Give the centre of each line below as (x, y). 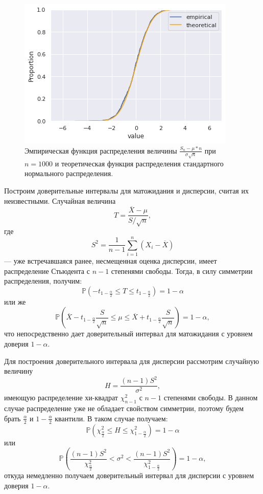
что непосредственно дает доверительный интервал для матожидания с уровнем (128, 334)
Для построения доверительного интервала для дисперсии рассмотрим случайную (132, 361)
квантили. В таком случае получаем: (111, 418)
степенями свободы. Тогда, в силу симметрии (182, 271)
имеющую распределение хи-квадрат (61, 398)
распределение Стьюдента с (47, 271)
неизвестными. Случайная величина (60, 200)
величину (19, 371)
